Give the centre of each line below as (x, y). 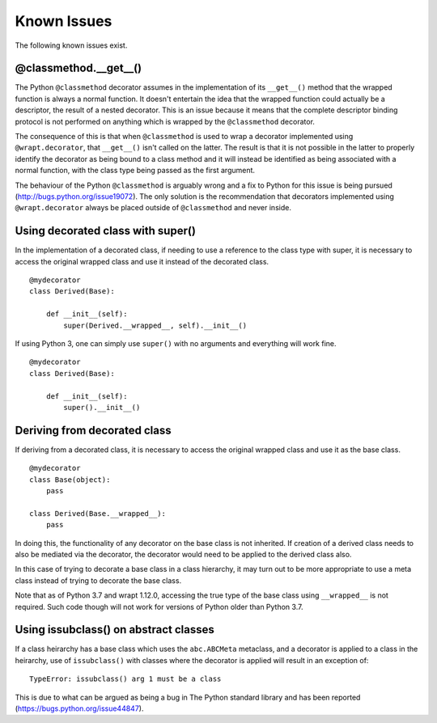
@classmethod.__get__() (78, 68)
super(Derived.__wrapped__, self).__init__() (155, 325)
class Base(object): (70, 480)
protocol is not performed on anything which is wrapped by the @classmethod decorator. (165, 121)
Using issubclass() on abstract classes (115, 630)
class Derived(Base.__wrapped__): (98, 513)
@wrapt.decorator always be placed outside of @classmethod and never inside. (153, 208)
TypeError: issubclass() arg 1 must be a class (125, 679)
